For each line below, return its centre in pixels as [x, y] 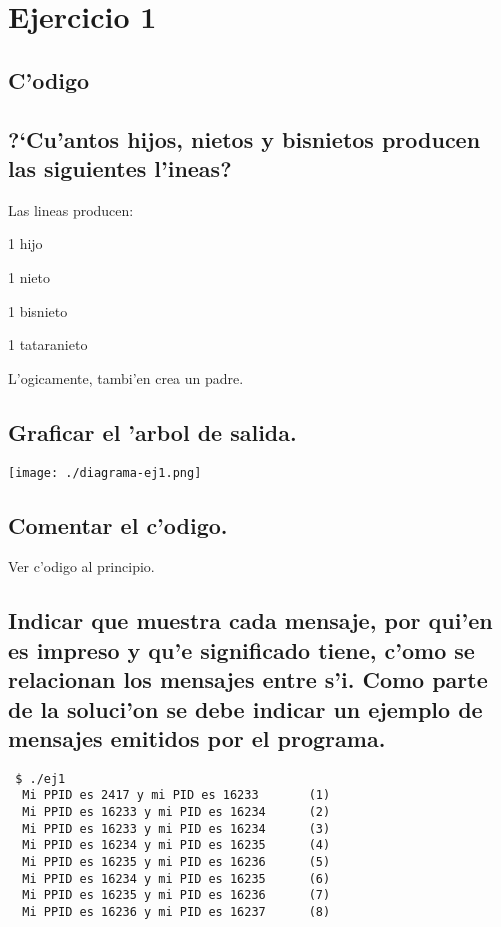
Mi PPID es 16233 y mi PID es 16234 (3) [176, 828]
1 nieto [29, 276]
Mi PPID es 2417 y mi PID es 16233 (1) [176, 795]
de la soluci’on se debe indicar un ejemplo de [245, 708]
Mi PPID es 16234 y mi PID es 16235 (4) [176, 845]
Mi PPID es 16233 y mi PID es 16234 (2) [176, 812]
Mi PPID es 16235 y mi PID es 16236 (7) [176, 895]
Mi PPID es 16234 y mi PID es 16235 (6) [176, 878]
